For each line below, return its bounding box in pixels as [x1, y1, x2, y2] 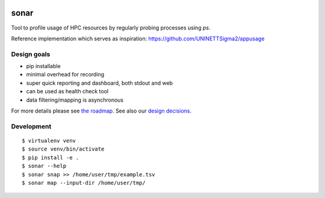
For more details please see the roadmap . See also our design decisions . [11, 107, 192, 114]
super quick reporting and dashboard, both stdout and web [26, 79, 173, 87]
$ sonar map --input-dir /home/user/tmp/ [22, 179, 146, 186]
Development [11, 122, 52, 131]
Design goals [11, 50, 51, 58]
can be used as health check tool [26, 88, 108, 95]
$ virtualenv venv [22, 137, 76, 144]
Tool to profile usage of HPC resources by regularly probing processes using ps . [11, 24, 211, 31]
